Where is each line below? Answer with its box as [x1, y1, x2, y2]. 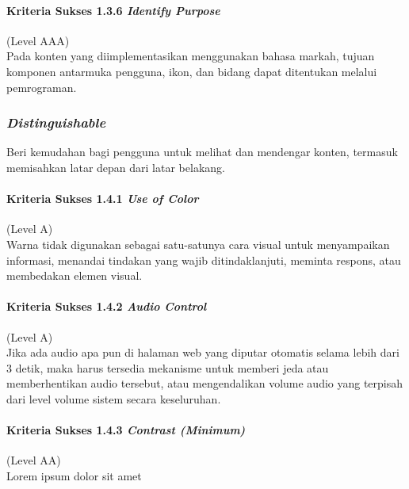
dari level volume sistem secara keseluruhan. [6, 390, 221, 407]
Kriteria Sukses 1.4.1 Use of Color [6, 190, 199, 207]
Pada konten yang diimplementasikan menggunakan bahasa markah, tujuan [6, 48, 375, 64]
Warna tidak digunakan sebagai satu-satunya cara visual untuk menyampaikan [6, 235, 390, 252]
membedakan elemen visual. [6, 267, 143, 284]
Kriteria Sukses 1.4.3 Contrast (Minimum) [6, 422, 246, 438]
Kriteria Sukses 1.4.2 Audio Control [6, 298, 207, 315]
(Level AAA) [6, 32, 70, 48]
